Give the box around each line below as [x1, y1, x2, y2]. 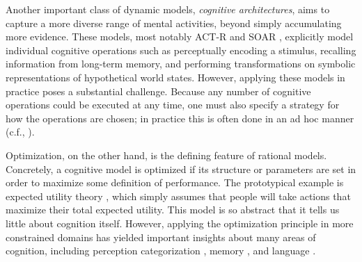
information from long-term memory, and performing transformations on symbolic [6, 56, 356, 71]
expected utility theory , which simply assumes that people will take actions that [6, 188, 351, 203]
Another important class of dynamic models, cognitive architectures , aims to [6, 2, 330, 16]
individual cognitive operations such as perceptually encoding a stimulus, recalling [6, 42, 356, 57]
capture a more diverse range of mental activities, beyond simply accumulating [6, 15, 342, 30]
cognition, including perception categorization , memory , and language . [6, 243, 316, 258]
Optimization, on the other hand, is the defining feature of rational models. [6, 147, 327, 162]
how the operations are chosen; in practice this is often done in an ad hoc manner [6, 110, 354, 125]
